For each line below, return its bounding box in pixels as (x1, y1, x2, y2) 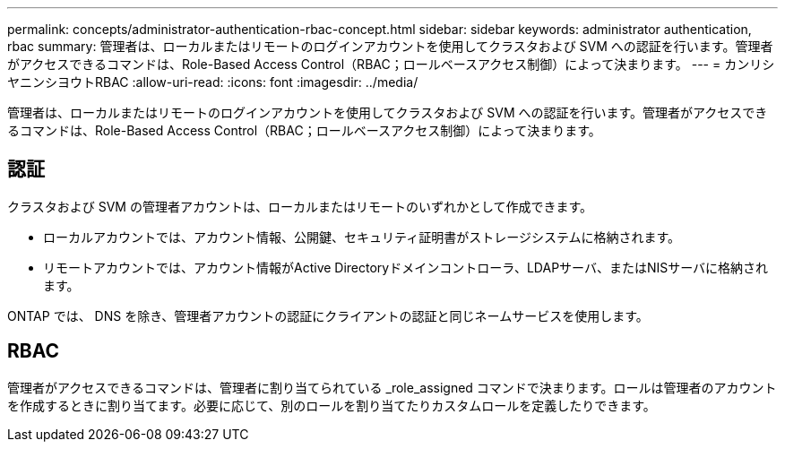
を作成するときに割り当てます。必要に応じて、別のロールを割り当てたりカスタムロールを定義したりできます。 (7, 397, 656, 413)
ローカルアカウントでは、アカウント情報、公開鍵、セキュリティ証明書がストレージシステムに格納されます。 (43, 229, 681, 245)
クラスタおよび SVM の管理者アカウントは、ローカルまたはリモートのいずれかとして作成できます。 (7, 198, 593, 214)
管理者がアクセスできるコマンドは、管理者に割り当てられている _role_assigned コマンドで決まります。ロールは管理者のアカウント (7, 379, 777, 395)
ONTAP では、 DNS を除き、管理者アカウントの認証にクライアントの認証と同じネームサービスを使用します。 (7, 307, 649, 324)
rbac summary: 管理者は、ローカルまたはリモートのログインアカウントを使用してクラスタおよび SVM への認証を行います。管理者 (7, 39, 773, 54)
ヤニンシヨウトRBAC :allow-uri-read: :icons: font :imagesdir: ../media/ (7, 74, 418, 90)
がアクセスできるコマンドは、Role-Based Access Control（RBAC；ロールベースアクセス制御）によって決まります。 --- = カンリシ (7, 56, 775, 72)
